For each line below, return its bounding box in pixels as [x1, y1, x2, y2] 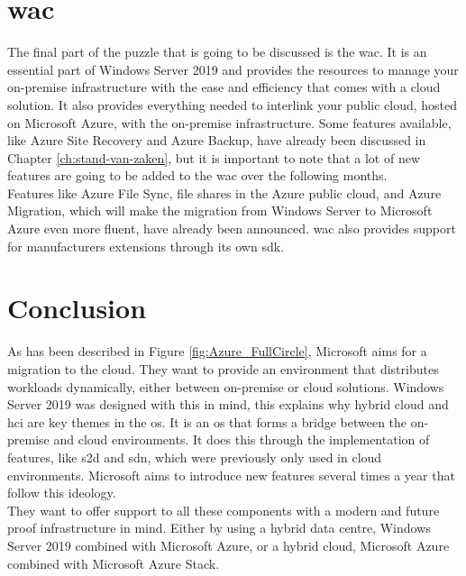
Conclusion [7, 289, 147, 326]
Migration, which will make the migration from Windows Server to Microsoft [7, 201, 433, 220]
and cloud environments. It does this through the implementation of [53, 430, 430, 449]
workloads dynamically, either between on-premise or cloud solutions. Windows [7, 377, 444, 396]
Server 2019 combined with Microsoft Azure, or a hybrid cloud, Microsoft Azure [7, 535, 450, 554]
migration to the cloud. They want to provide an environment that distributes [7, 359, 439, 378]
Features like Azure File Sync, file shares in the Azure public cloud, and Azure [7, 183, 442, 202]
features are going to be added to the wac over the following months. [7, 166, 388, 185]
